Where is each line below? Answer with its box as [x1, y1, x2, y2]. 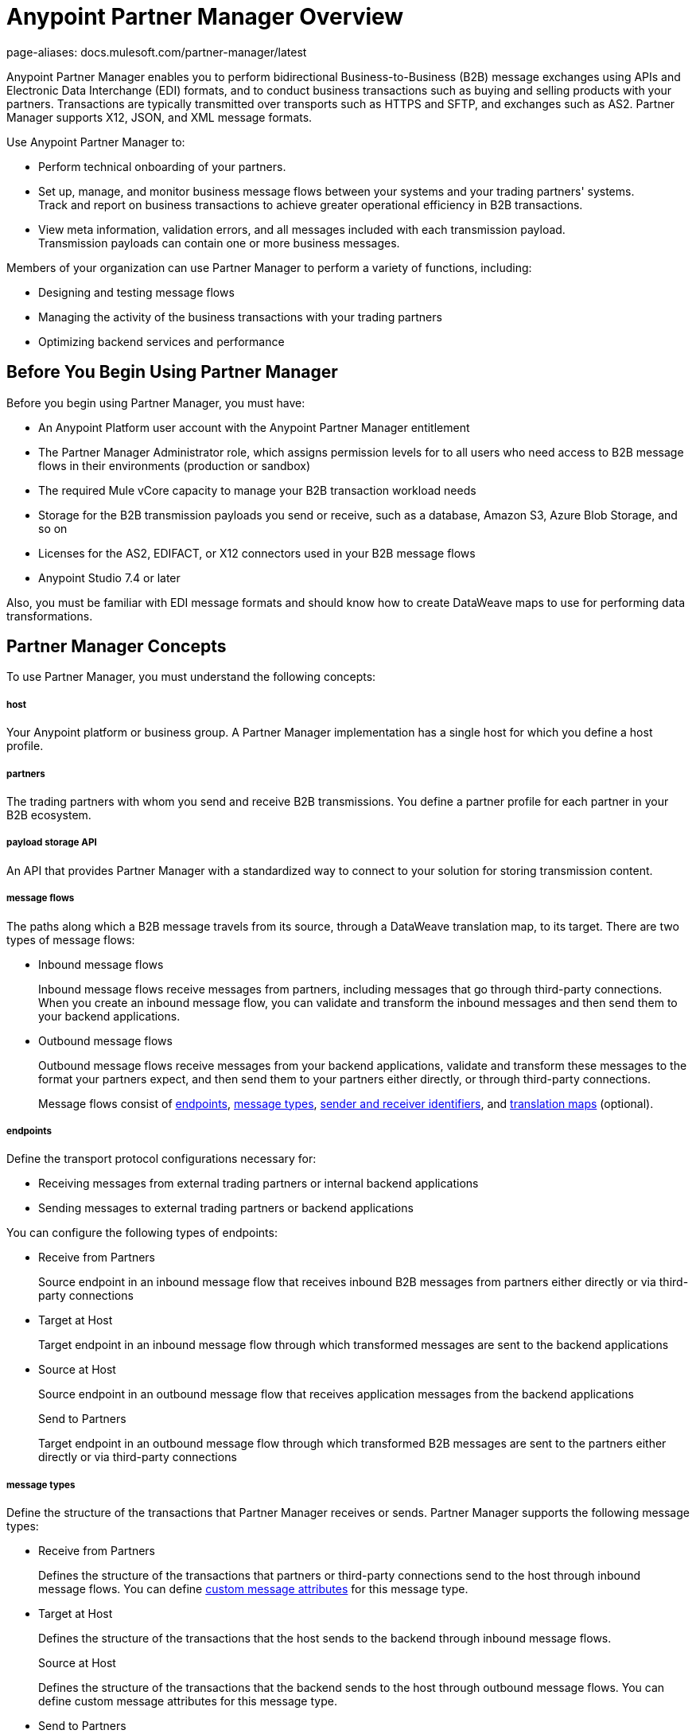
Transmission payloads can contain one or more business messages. [38, 235, 400, 250]
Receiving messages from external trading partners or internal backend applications [38, 1176, 479, 1191]
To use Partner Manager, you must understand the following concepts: [6, 670, 376, 684]
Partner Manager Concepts [6, 636, 227, 657]
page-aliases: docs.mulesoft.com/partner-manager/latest [6, 45, 307, 59]
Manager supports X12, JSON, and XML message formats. [6, 110, 313, 124]
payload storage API [6, 837, 97, 849]
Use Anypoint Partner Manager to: [6, 134, 185, 149]
